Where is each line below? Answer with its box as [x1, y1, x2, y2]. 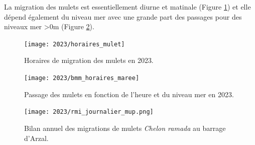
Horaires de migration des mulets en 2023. [24, 55, 154, 65]
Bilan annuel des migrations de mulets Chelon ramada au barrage [24, 122, 226, 133]
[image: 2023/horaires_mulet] [24, 40, 125, 48]
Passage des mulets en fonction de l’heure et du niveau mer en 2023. [24, 89, 234, 99]
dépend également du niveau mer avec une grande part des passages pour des [4, 11, 242, 22]
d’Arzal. [24, 132, 49, 143]
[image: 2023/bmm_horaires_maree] [24, 75, 140, 82]
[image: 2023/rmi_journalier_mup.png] [24, 108, 154, 116]
